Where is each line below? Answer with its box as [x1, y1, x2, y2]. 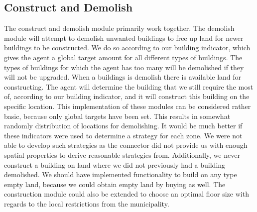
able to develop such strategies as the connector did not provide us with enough [4, 140, 248, 150]
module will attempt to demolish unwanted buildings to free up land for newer [4, 32, 244, 43]
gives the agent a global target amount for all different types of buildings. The [4, 52, 243, 62]
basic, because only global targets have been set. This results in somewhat [4, 110, 231, 121]
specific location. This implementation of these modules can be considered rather [4, 101, 251, 111]
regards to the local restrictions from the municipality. [4, 198, 169, 209]
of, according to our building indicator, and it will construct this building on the [4, 91, 250, 102]
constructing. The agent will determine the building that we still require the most [4, 81, 254, 92]
